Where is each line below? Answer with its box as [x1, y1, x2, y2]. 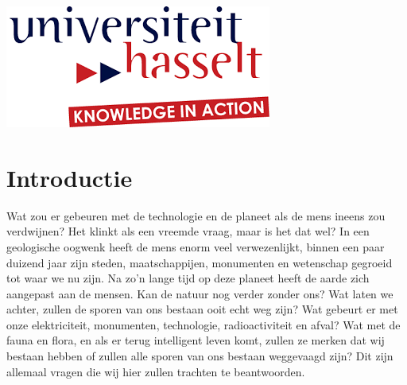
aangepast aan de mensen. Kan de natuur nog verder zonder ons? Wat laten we [6, 285, 393, 301]
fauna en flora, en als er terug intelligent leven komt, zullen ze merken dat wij [6, 332, 385, 348]
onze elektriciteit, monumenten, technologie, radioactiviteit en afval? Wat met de [6, 316, 401, 332]
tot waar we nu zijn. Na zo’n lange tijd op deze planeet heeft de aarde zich [6, 270, 370, 286]
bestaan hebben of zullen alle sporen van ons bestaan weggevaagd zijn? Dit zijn [6, 348, 393, 364]
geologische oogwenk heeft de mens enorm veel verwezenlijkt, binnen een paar [6, 238, 385, 255]
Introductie [6, 161, 133, 193]
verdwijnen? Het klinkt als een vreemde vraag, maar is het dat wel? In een [6, 223, 370, 239]
